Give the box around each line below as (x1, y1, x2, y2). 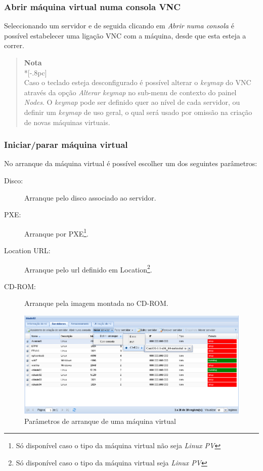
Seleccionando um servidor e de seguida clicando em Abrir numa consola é (4, 20, 234, 31)
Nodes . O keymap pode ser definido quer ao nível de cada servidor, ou (24, 97, 240, 107)
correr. (4, 40, 24, 51)
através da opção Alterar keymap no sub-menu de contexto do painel (24, 87, 237, 97)
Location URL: (4, 245, 51, 255)
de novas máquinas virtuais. (24, 116, 110, 127)
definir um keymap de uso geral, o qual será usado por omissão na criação (24, 106, 252, 117)
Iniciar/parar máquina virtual (4, 138, 128, 151)
